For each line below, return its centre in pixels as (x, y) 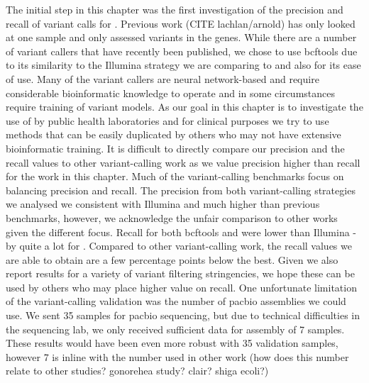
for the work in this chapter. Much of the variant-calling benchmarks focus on (175, 176)
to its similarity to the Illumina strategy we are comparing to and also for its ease (183, 65)
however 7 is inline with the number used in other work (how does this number (177, 356)
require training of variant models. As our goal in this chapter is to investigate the (184, 107)
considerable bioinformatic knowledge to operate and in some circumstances (171, 93)
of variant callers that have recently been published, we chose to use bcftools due (182, 51)
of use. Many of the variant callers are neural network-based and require (163, 78)
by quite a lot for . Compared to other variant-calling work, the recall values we (179, 246)
